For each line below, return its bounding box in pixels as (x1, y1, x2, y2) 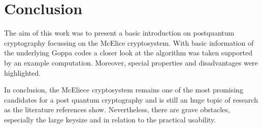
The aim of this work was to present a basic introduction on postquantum (4, 27, 235, 38)
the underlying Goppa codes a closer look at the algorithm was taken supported (4, 47, 253, 58)
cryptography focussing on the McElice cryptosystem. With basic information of (4, 37, 254, 48)
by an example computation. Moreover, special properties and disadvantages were (4, 57, 258, 68)
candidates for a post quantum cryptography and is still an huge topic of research (4, 94, 258, 105)
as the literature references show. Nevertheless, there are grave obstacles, (4, 104, 230, 115)
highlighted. (4, 67, 41, 78)
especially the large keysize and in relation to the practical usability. (4, 114, 216, 124)
